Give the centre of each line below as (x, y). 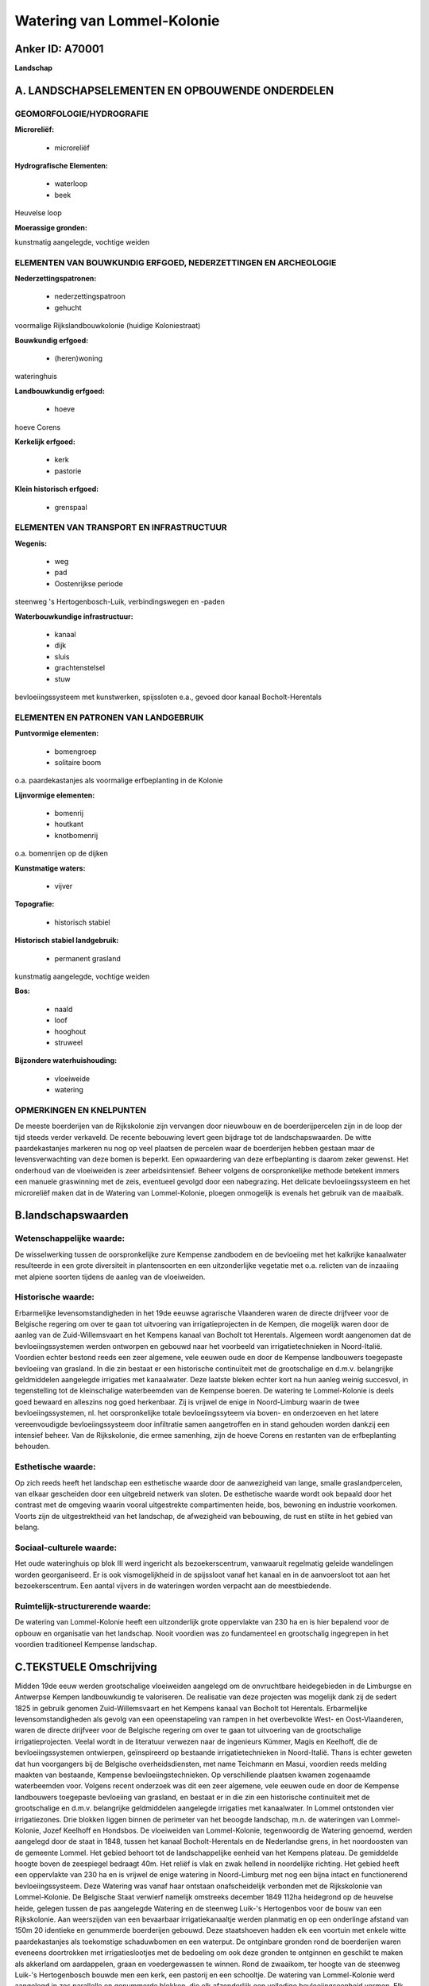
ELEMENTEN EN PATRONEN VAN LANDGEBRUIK (109, 717)
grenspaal (71, 507)
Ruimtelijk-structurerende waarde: (83, 1606)
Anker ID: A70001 (59, 49)
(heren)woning (79, 358)
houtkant (69, 824)
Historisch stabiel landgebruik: (67, 941)
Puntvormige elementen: (57, 733)
